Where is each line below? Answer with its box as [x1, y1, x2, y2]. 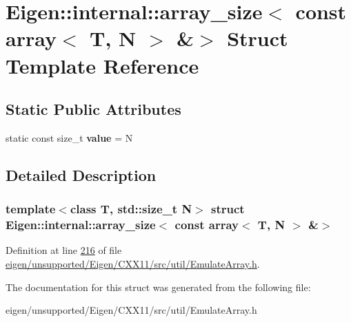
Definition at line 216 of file [6, 243, 122, 257]
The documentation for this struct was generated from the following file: [6, 279, 311, 294]
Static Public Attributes [6, 98, 181, 120]
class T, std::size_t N [70, 200, 192, 217]
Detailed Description [6, 164, 157, 185]
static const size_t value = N [6, 130, 133, 144]
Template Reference [6, 51, 199, 79]
